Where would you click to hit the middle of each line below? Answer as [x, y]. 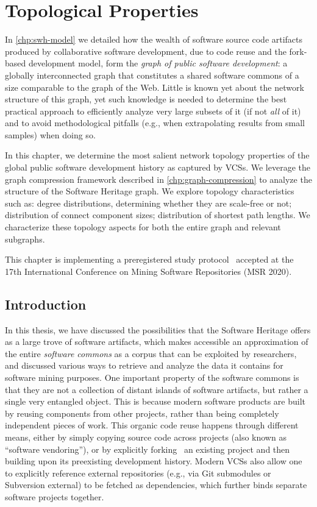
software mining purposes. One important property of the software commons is [152, 377]
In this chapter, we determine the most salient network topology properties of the [157, 155]
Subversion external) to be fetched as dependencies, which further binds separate [156, 485]
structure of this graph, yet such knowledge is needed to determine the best [146, 99]
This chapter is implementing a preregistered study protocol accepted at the [149, 259]
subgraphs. [25, 239]
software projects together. [55, 496]
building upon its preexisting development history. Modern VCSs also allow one [154, 461]
